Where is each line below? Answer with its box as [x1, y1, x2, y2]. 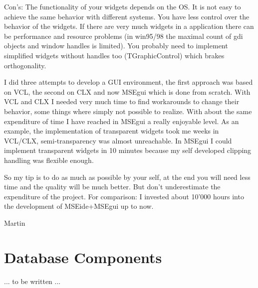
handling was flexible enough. [4, 154, 94, 165]
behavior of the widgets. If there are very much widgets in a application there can [4, 21, 254, 31]
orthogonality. [4, 60, 46, 70]
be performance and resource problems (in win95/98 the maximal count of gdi [4, 30, 243, 41]
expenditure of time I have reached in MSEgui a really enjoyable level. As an [4, 116, 239, 126]
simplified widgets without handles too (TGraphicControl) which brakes [4, 50, 225, 60]
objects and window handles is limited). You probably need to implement [4, 40, 228, 51]
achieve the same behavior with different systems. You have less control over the [4, 11, 250, 21]
